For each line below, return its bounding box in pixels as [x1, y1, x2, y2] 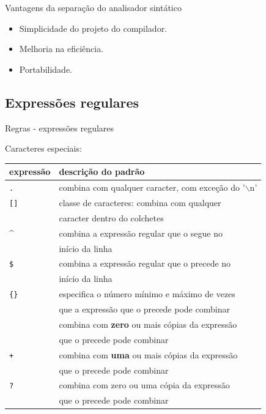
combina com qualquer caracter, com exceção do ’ [59, 181, 245, 194]
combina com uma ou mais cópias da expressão [59, 348, 238, 361]
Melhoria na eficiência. [19, 42, 104, 55]
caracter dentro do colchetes [59, 211, 164, 224]
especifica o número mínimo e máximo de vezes [59, 287, 235, 300]
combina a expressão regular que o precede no [59, 257, 231, 270]
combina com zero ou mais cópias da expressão [59, 317, 237, 330]
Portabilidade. [19, 62, 73, 75]
